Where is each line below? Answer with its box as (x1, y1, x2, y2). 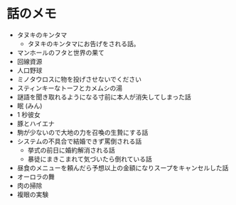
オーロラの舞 (16, 172, 55, 181)
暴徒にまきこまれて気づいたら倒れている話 (27, 155, 152, 163)
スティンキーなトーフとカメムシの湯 (16, 84, 123, 92)
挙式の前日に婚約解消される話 (27, 145, 115, 154)
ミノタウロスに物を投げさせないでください (16, 74, 142, 83)
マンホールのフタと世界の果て (16, 48, 104, 57)
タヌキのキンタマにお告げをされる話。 (27, 39, 140, 48)
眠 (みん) (16, 101, 43, 110)
